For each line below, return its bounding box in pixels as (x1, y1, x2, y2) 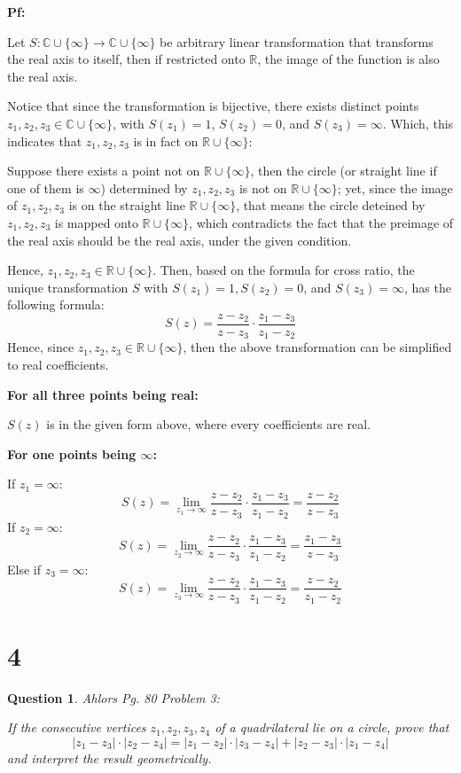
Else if (7, 559, 41, 578)
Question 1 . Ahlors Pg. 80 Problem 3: (7, 688, 220, 707)
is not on (238, 178, 287, 197)
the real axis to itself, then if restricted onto (7, 50, 246, 68)
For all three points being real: (7, 385, 199, 403)
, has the (403, 277, 451, 296)
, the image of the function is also (257, 50, 440, 68)
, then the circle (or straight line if (250, 161, 437, 180)
